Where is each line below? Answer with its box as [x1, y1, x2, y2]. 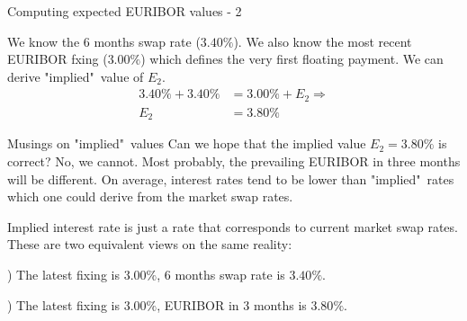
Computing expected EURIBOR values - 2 [7, 2, 242, 20]
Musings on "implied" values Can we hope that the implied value [7, 134, 366, 153]
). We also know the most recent [233, 31, 412, 50]
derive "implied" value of [7, 67, 144, 85]
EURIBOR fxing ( [7, 49, 108, 68]
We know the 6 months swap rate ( [7, 31, 201, 50]
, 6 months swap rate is [157, 264, 285, 283]
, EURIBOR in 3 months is [157, 295, 307, 314]
